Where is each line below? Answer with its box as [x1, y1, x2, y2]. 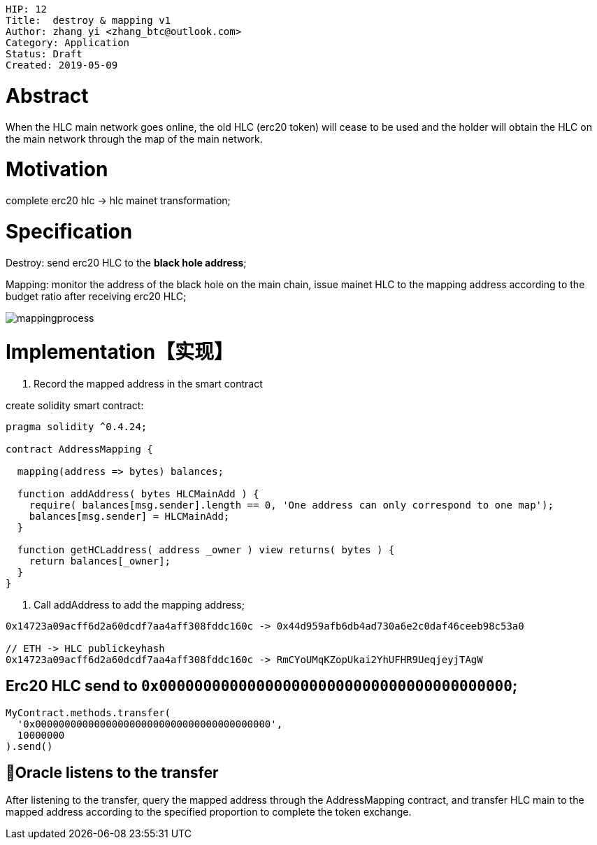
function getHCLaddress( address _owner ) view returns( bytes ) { [17, 544, 395, 555]
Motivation [6, 157, 108, 182]
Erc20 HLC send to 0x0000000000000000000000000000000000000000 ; [6, 677, 518, 695]
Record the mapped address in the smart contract [34, 378, 263, 390]
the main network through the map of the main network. [6, 132, 263, 145]
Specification [6, 219, 133, 243]
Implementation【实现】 [6, 340, 234, 364]
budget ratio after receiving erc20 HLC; [6, 290, 187, 302]
